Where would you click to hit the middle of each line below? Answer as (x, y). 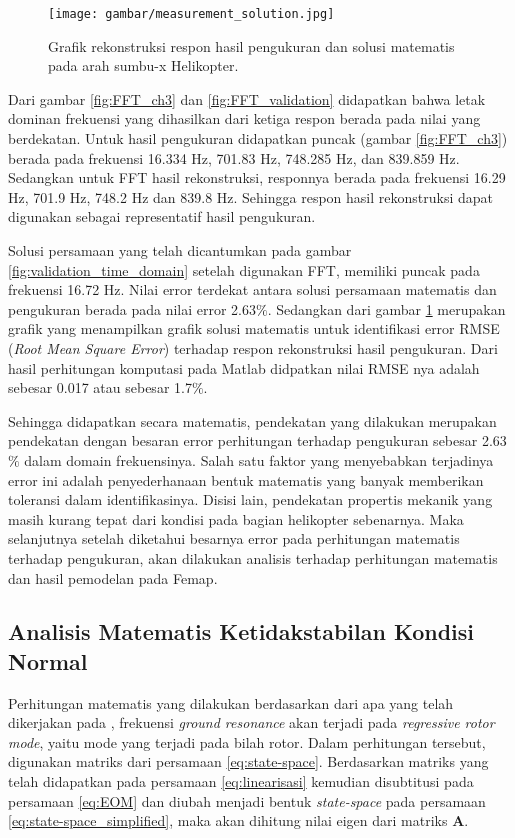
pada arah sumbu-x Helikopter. (143, 65)
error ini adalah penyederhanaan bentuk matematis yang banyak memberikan (246, 479)
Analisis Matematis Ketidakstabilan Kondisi (241, 631)
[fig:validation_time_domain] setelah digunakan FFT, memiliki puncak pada (244, 269)
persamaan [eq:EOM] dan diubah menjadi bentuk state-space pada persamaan (247, 800)
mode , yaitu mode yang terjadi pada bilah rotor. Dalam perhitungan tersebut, (247, 741)
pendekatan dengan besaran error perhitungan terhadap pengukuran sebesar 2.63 (257, 440)
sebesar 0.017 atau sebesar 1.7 (100, 387)
